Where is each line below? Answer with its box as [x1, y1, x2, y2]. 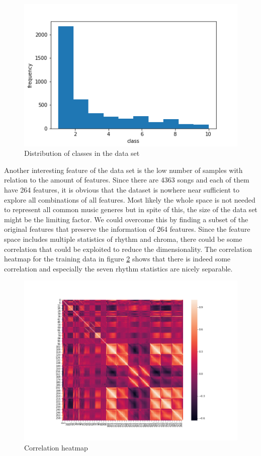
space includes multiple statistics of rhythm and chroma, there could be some [4, 234, 242, 244]
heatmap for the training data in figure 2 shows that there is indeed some [4, 253, 231, 264]
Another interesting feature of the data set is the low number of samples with [4, 164, 243, 175]
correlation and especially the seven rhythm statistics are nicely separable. [4, 263, 233, 273]
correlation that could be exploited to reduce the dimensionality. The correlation [4, 243, 252, 254]
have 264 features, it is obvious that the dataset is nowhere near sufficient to [4, 185, 239, 195]
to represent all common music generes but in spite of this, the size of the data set [4, 204, 257, 215]
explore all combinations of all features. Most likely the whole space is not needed [4, 194, 255, 205]
